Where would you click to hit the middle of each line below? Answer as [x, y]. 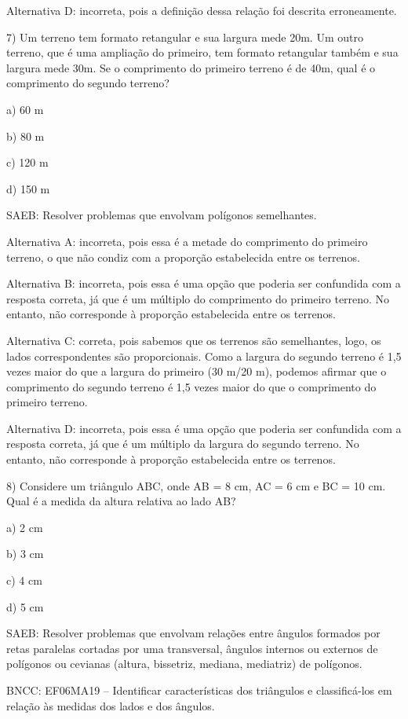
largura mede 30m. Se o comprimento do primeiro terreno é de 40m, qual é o [191, 67]
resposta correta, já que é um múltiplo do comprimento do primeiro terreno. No [198, 298]
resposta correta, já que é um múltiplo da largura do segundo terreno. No [183, 444]
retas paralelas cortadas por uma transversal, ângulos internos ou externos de [192, 648]
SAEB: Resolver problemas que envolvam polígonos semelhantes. [162, 215]
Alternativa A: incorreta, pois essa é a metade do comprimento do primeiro [187, 241]
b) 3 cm [25, 554]
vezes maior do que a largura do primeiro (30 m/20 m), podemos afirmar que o [197, 371]
